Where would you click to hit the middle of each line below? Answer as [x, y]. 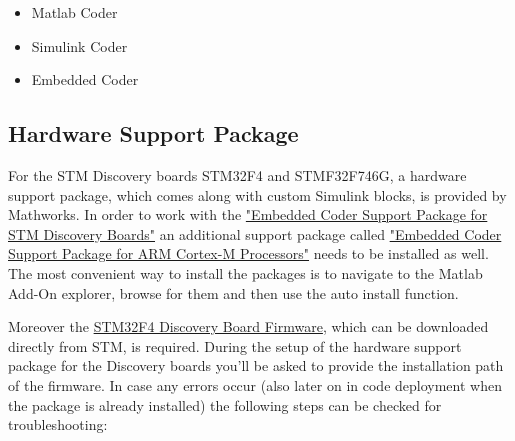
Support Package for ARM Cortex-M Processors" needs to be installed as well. [248, 253]
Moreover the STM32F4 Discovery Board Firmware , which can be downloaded [248, 326]
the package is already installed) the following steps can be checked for [225, 404]
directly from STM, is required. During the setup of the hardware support [235, 345]
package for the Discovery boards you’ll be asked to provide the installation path [256, 365]
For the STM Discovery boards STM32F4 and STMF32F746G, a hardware [237, 174]
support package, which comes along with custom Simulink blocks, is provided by [257, 194]
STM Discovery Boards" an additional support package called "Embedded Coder [255, 233]
